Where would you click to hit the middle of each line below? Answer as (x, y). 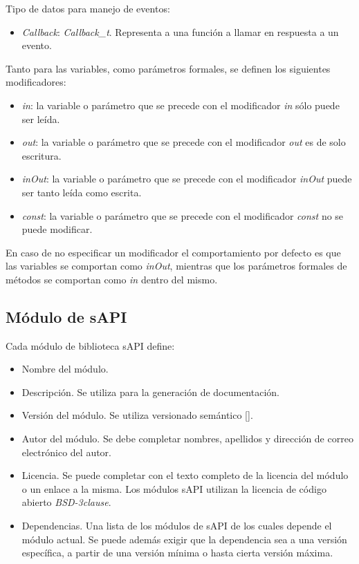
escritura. (42, 155)
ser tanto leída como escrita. (82, 192)
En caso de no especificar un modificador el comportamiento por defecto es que (173, 252)
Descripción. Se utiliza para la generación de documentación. (150, 392)
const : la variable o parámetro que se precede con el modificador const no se (183, 215)
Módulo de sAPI (66, 316)
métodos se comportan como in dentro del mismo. (112, 279)
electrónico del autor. (66, 452)
